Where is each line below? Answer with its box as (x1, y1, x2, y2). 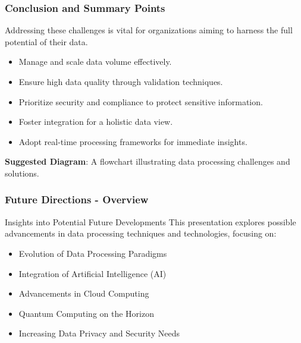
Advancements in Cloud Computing (18, 287, 149, 300)
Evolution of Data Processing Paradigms (18, 247, 167, 259)
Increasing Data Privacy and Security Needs (18, 327, 180, 339)
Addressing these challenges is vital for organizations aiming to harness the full (5, 24, 293, 36)
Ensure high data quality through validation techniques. (18, 75, 223, 87)
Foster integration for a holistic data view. (18, 115, 173, 128)
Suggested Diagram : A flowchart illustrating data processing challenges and (5, 155, 290, 168)
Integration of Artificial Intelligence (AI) (18, 267, 167, 279)
